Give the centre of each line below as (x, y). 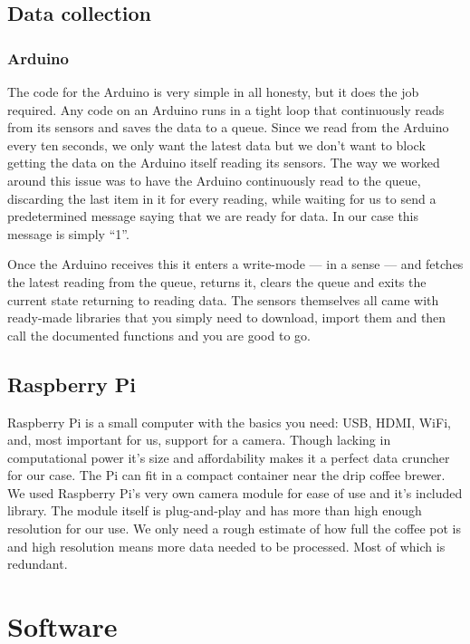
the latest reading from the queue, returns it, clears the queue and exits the (217, 281)
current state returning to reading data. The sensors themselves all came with (223, 299)
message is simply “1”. (68, 233)
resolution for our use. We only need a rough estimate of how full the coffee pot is (234, 529)
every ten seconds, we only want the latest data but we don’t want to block (216, 144)
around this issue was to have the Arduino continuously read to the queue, (214, 180)
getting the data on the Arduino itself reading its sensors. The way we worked (224, 163)
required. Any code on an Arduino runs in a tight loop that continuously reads (226, 109)
